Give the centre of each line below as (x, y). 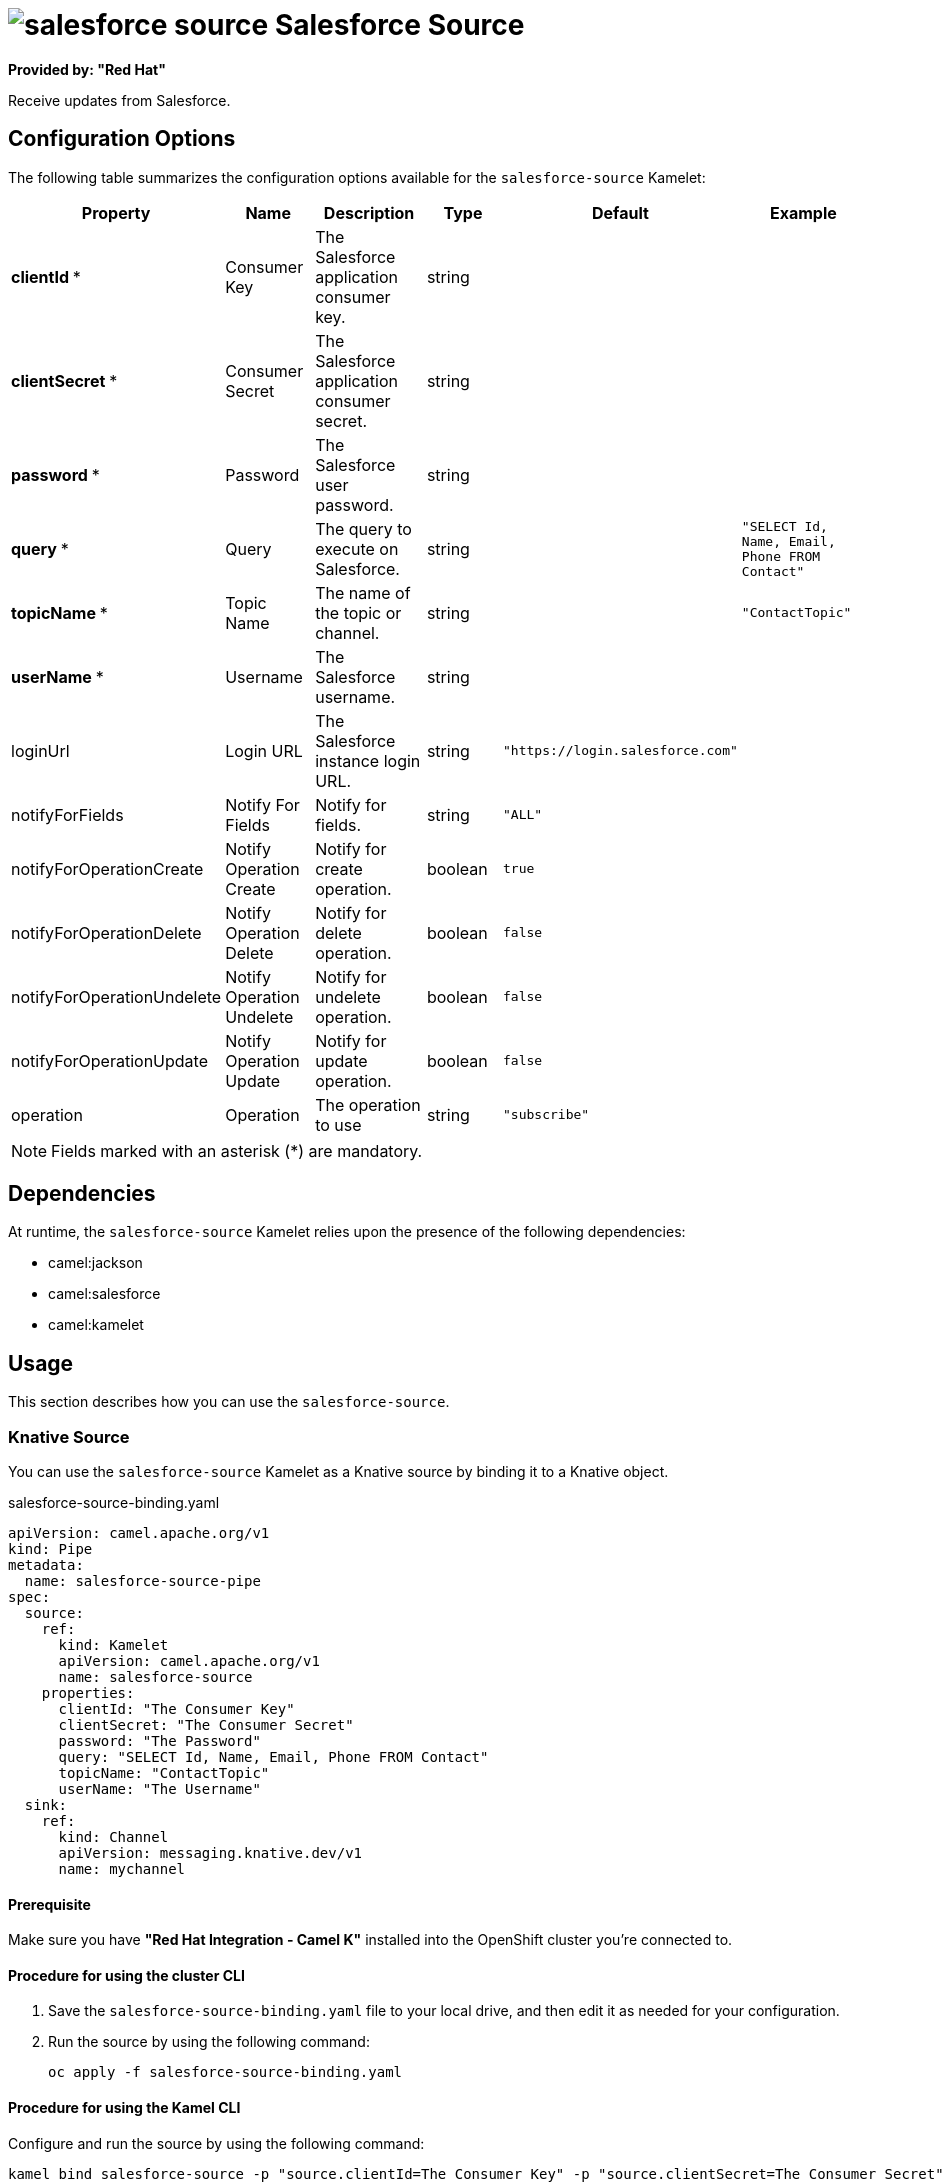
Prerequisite (49, 1904)
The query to (363, 528)
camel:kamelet (96, 1325)
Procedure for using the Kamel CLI (124, 2108)
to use (338, 1124)
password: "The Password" (159, 1741)
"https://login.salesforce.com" (620, 751)
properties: (88, 1693)
